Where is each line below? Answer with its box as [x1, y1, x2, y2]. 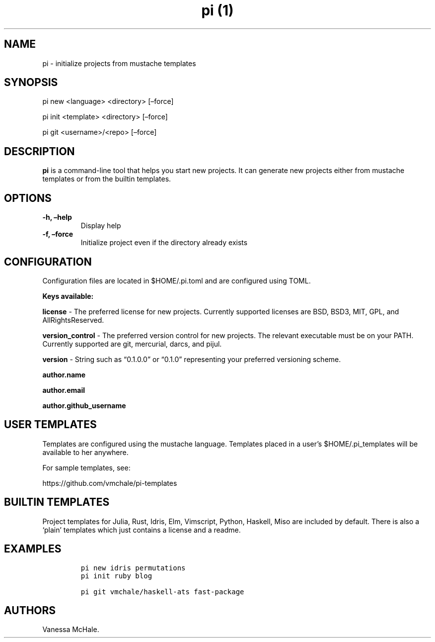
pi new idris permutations [80, 563, 186, 572]
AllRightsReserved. [42, 315, 104, 324]
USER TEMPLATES [4, 418, 97, 431]
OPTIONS [4, 191, 52, 204]
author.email [42, 385, 85, 394]
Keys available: [42, 291, 94, 300]
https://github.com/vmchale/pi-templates [42, 478, 177, 487]
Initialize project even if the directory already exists [80, 238, 248, 247]
